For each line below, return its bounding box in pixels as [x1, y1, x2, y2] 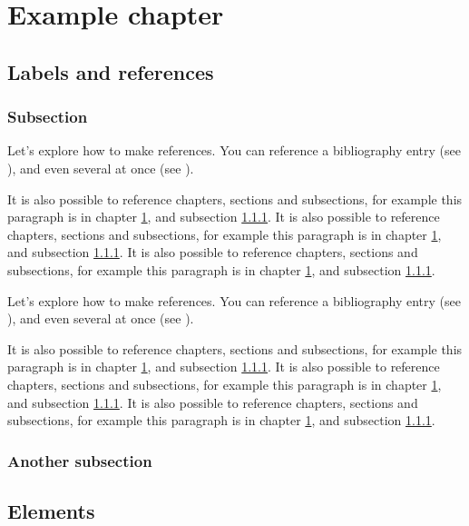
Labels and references [7, 57, 214, 85]
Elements [7, 496, 95, 524]
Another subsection [7, 449, 152, 471]
